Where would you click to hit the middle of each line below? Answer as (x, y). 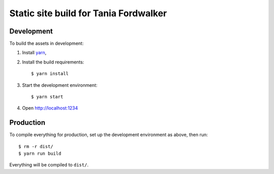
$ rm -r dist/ (36, 146)
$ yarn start (47, 97)
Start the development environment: (60, 85)
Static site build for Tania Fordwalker (88, 13)
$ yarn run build (40, 154)
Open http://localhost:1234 (50, 108)
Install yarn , (34, 53)
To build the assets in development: (46, 44)
